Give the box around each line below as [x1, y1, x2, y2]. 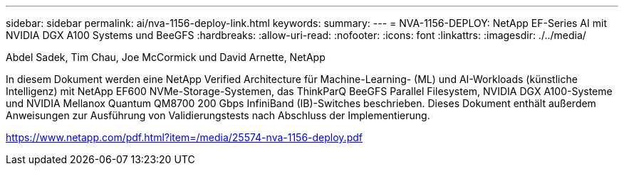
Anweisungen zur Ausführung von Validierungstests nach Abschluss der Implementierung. [6, 109, 430, 121]
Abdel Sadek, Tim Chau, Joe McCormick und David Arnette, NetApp [6, 51, 326, 63]
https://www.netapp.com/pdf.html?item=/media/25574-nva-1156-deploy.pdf [6, 131, 363, 143]
